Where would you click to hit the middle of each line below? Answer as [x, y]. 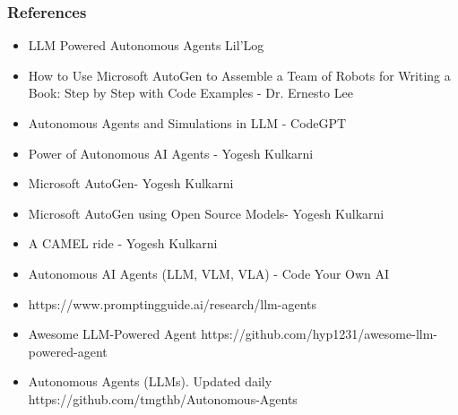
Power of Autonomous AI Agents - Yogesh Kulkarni [171, 153]
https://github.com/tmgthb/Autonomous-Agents [163, 398]
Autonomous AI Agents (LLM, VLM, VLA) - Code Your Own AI [209, 273]
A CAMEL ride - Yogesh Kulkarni [123, 243]
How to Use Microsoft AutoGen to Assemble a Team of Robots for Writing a [239, 75]
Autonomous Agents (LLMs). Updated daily [150, 381]
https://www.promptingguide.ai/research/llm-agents [172, 303]
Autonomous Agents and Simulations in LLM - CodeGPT [187, 123]
